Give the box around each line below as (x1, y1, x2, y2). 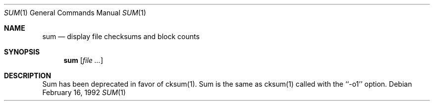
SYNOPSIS (4, 48, 40, 56)
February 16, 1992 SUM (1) (42, 88, 126, 97)
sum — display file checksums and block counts (42, 32, 200, 41)
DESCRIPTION (4, 71, 52, 80)
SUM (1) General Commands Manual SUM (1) (4, 8, 146, 17)
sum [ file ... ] (63, 56, 103, 64)
